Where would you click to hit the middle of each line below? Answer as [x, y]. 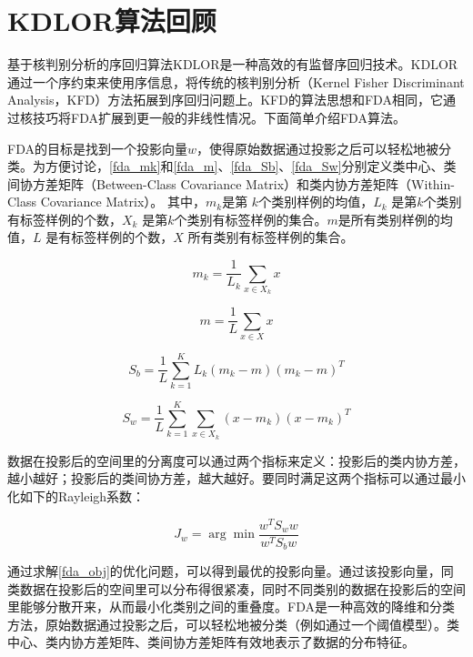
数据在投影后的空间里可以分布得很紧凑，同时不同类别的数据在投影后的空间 [242, 588]
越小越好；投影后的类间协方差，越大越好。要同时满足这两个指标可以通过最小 [236, 478]
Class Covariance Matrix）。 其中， [106, 202]
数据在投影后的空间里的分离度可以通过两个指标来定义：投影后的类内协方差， [236, 460]
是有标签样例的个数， [110, 237]
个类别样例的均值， [316, 202]
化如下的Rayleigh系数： [76, 495]
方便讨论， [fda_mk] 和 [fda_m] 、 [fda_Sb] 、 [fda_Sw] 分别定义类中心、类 [251, 166]
